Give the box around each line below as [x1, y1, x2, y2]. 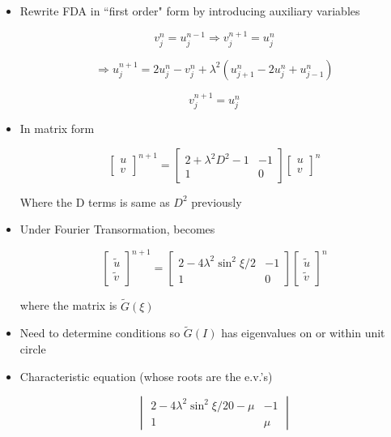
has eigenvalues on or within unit [221, 324, 385, 341]
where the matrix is [19, 297, 117, 314]
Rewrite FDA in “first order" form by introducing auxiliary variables [19, 2, 360, 19]
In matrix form [19, 120, 95, 137]
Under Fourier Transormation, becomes [19, 221, 215, 238]
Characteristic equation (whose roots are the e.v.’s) [19, 367, 273, 384]
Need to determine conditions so [19, 324, 181, 341]
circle [19, 340, 46, 357]
